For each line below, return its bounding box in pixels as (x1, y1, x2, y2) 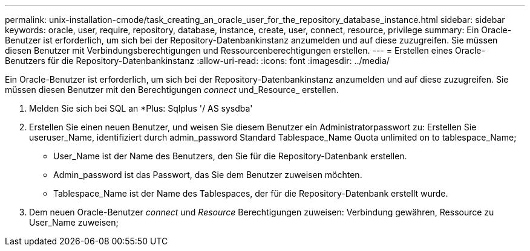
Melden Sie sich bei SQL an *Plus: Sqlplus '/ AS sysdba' (29, 103, 253, 113)
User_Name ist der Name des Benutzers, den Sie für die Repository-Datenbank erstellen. (53, 151, 407, 161)
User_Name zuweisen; (29, 217, 119, 227)
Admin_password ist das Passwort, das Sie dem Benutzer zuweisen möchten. (53, 170, 362, 180)
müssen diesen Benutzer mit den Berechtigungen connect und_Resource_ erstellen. (5, 84, 339, 95)
